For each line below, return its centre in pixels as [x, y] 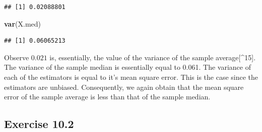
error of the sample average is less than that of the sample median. [107, 97]
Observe [17, 57]
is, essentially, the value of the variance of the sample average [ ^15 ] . [153, 57]
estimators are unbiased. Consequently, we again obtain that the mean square [124, 87]
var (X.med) [23, 23]
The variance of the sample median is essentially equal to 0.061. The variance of [127, 67]
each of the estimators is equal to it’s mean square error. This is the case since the [131, 77]
